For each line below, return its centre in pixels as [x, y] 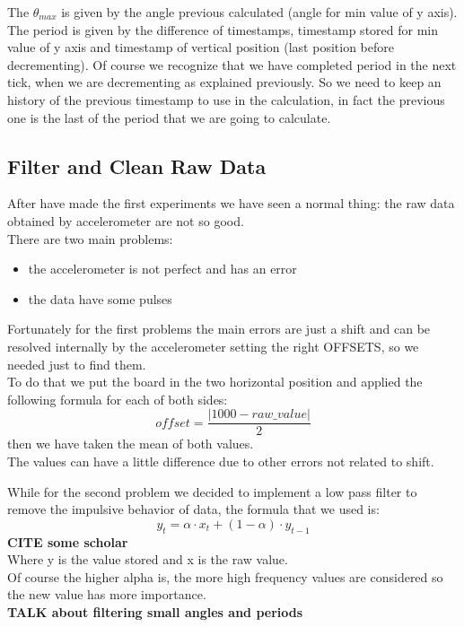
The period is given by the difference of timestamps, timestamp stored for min [223, 29]
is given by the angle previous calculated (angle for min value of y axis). [259, 12]
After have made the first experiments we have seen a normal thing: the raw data [231, 203]
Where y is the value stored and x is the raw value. [148, 559]
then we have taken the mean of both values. [131, 444]
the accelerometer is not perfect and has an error [162, 269]
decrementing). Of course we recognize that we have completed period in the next [232, 64]
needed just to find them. [77, 364]
